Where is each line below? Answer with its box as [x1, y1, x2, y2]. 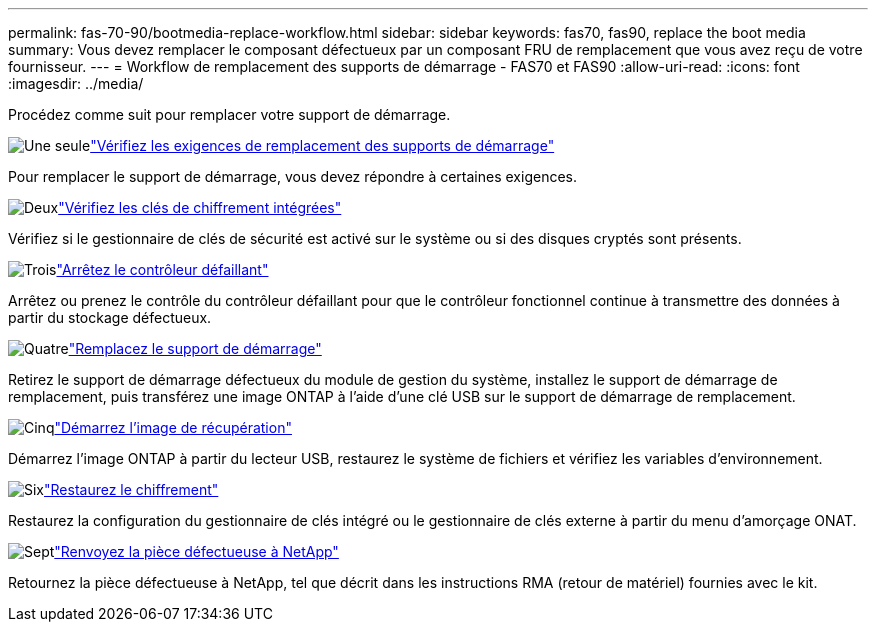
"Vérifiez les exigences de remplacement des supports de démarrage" [90, 137, 555, 154]
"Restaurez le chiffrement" [44, 481, 219, 498]
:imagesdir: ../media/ [8, 75, 144, 92]
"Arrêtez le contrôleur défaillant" [56, 261, 269, 278]
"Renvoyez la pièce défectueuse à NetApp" [54, 543, 339, 560]
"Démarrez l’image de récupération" [54, 419, 292, 436]
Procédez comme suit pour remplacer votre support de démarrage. [8, 106, 451, 123]
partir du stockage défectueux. [8, 309, 212, 326]
